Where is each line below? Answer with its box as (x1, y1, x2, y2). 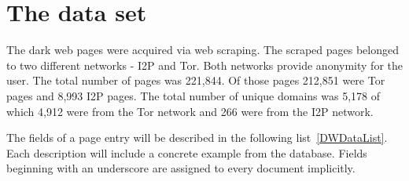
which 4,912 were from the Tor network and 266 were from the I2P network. (6, 103, 374, 119)
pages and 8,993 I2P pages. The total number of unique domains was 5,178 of (6, 87, 380, 103)
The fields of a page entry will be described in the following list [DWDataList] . (6, 129, 388, 146)
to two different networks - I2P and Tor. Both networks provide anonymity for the (6, 56, 403, 73)
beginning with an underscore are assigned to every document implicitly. (6, 160, 356, 176)
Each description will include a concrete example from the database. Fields (6, 144, 367, 161)
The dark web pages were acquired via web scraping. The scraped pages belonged (6, 42, 400, 58)
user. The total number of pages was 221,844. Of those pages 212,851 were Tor (6, 72, 385, 89)
